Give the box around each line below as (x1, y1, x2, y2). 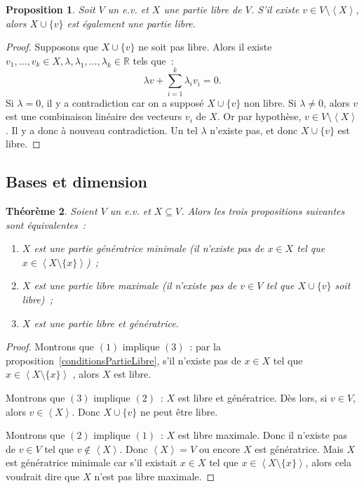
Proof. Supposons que (6, 39, 98, 54)
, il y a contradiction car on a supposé (41, 95, 204, 110)
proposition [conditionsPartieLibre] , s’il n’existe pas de (6, 352, 241, 367)
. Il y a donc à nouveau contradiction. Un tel (6, 122, 198, 137)
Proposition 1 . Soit (6, 2, 95, 16)
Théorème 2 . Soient (6, 204, 97, 218)
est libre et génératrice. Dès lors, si (177, 390, 328, 405)
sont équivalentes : (6, 217, 86, 232)
